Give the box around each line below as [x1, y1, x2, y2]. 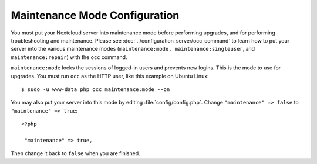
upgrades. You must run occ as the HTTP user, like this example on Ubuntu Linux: [11, 72, 209, 79]
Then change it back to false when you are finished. [11, 150, 140, 157]
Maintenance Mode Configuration [11, 9, 180, 22]
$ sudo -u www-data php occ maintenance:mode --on [21, 86, 170, 93]
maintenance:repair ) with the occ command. [11, 53, 127, 61]
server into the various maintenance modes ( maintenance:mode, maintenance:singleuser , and [11, 46, 255, 53]
